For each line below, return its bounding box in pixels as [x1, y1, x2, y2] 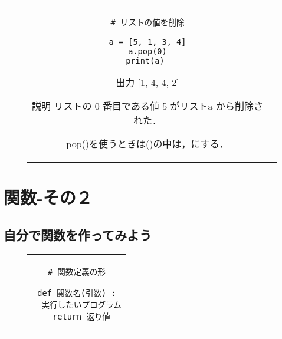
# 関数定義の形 [47, 266, 106, 277]
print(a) [126, 56, 165, 65]
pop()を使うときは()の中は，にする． [66, 137, 229, 150]
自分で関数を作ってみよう [4, 225, 152, 243]
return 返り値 [53, 311, 111, 321]
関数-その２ [4, 185, 93, 209]
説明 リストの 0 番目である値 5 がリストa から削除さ [32, 99, 263, 113]
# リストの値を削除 [110, 18, 185, 27]
